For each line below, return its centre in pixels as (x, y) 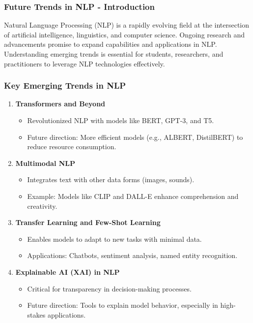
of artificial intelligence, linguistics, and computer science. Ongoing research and (125, 34)
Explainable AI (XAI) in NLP (68, 272)
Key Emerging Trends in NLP (65, 85)
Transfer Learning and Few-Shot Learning (88, 222)
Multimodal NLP (45, 163)
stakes (36, 314)
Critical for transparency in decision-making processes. (109, 288)
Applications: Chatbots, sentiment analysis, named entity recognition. (132, 255)
